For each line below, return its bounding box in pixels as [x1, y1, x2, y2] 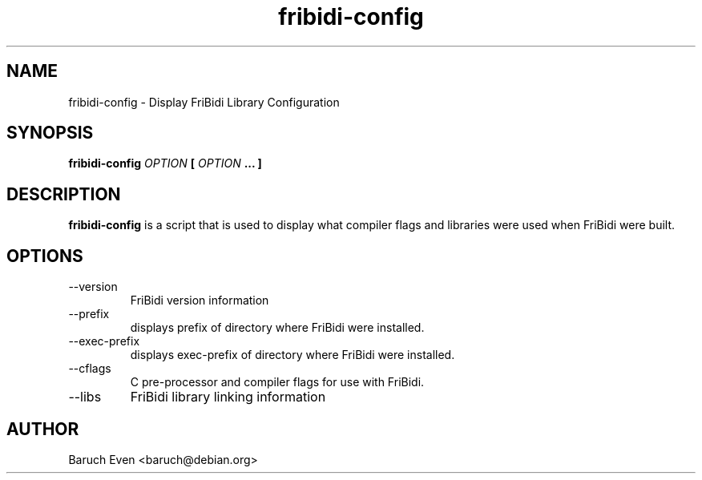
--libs [68, 389, 102, 405]
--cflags [68, 361, 111, 376]
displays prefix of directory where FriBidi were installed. [130, 321, 425, 335]
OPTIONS [6, 245, 83, 266]
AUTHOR [6, 418, 79, 439]
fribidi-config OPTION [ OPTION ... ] [68, 156, 262, 171]
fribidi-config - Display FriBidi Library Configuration [68, 95, 340, 109]
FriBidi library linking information [130, 389, 326, 405]
